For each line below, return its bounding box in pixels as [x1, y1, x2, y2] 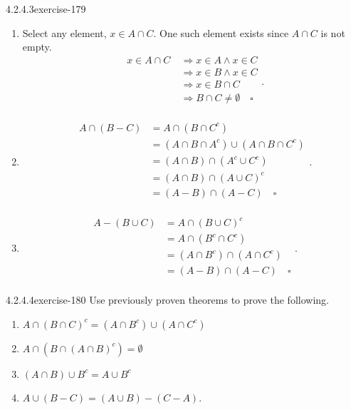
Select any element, [22, 25, 107, 40]
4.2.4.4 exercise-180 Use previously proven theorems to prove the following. [6, 292, 329, 307]
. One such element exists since [153, 25, 289, 40]
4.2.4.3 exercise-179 [6, 1, 86, 16]
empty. [22, 39, 52, 54]
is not [320, 25, 345, 40]
